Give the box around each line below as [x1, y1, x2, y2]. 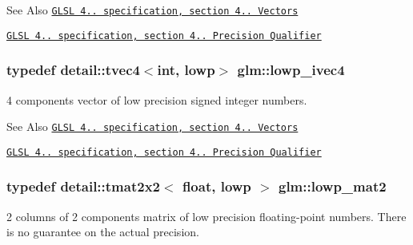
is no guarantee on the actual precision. [6, 223, 199, 240]
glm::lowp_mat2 [278, 176, 387, 196]
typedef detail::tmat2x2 [6, 176, 160, 196]
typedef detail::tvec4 [6, 60, 140, 80]
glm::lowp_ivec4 [237, 60, 345, 80]
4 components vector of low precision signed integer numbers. [6, 91, 307, 108]
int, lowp [157, 60, 215, 80]
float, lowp [182, 176, 251, 196]
